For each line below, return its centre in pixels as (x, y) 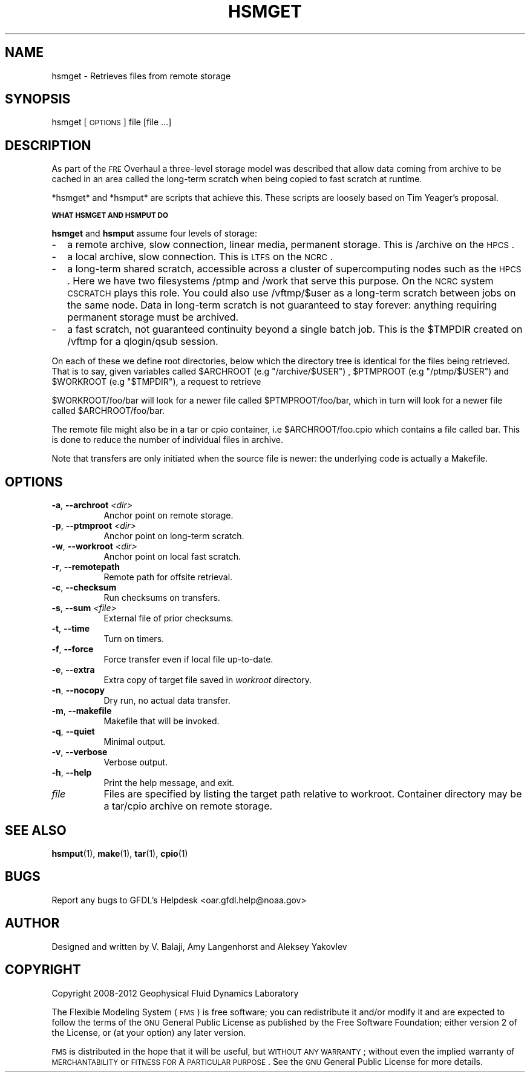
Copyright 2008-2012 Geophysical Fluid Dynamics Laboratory (175, 993)
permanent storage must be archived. (153, 317)
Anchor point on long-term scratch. (174, 536)
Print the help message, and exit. (169, 783)
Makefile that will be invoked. (162, 721)
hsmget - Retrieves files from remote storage (141, 76)
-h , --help (72, 773)
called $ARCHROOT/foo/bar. (108, 411)
